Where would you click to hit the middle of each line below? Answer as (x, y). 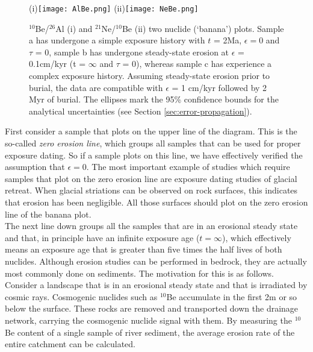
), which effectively (257, 237)
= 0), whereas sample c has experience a (197, 64)
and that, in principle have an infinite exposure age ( (102, 237)
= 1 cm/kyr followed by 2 (219, 87)
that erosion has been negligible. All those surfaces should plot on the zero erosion (156, 202)
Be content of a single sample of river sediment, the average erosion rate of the (150, 332)
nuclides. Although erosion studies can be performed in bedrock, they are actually (156, 261)
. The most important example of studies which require (188, 167)
